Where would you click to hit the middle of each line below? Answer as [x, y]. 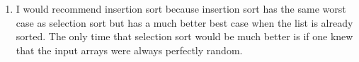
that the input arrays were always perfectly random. [129, 50]
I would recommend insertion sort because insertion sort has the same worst [181, 8]
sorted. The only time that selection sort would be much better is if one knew [184, 36]
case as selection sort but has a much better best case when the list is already [184, 22]
